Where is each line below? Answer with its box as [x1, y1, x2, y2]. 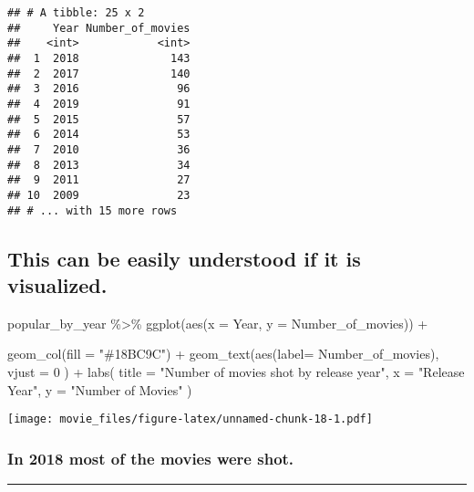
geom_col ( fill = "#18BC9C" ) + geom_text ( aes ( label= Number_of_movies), [7, 344, 439, 363]
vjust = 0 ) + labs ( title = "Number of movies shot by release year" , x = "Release [7, 361, 465, 381]
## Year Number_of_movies [7, 21, 191, 35]
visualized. [7, 270, 108, 298]
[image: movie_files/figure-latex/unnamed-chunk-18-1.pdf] [7, 413, 373, 426]
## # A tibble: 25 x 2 [7, 6, 145, 19]
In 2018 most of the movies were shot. [7, 446, 294, 469]
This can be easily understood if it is [7, 244, 361, 272]
